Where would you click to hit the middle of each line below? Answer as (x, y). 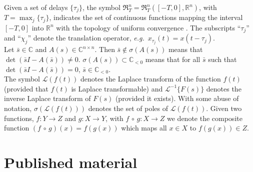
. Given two (224, 108)
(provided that (26, 88)
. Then (105, 49)
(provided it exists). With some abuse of (177, 98)
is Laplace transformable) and (117, 88)
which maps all (144, 128)
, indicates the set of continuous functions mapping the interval (146, 17)
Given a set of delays (36, 7)
